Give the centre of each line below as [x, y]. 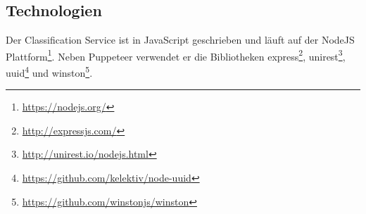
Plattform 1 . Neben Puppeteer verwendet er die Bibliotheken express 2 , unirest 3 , [176, 55]
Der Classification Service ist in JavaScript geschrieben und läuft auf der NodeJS [180, 40]
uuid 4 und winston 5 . [49, 71]
